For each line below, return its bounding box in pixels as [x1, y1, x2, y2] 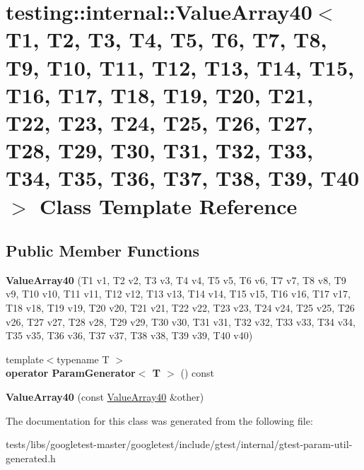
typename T [57, 351, 110, 366]
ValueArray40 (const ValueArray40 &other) [6, 389, 204, 404]
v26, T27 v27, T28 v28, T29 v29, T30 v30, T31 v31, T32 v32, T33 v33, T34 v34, [6, 314, 356, 329]
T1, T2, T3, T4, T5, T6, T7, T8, [6, 25, 327, 54]
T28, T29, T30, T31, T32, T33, [6, 136, 313, 165]
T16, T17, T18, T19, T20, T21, [6, 80, 313, 109]
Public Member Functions [6, 240, 199, 262]
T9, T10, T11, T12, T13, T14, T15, [6, 52, 354, 81]
